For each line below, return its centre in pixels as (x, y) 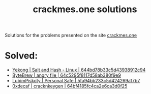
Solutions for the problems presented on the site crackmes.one (71, 35)
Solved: (21, 56)
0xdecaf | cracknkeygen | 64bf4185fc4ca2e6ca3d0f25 (70, 86)
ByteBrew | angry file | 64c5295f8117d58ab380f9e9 (67, 75)
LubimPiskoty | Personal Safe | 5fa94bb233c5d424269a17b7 (76, 81)
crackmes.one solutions (85, 9)
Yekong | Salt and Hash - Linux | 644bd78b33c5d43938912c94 (79, 70)
